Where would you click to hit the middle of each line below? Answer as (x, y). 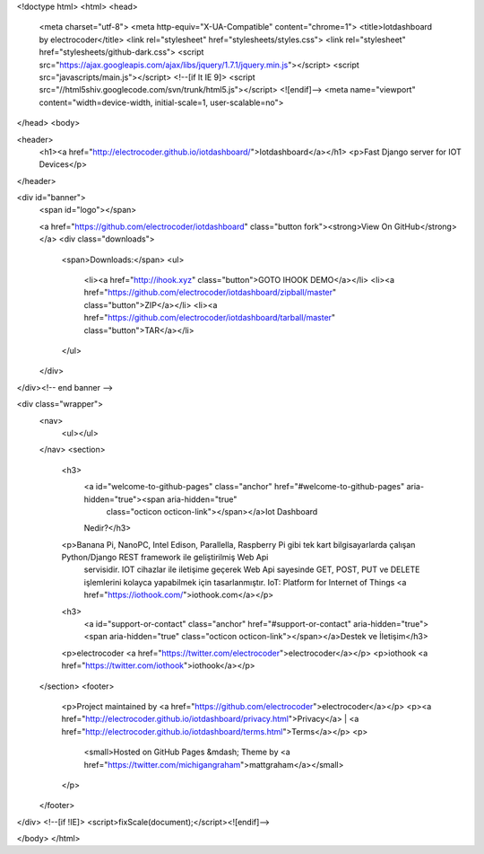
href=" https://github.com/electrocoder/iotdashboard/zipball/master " (210, 293)
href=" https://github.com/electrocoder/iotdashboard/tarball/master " (210, 318)
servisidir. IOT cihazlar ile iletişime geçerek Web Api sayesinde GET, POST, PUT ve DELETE (252, 569)
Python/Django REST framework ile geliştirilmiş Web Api (165, 558)
